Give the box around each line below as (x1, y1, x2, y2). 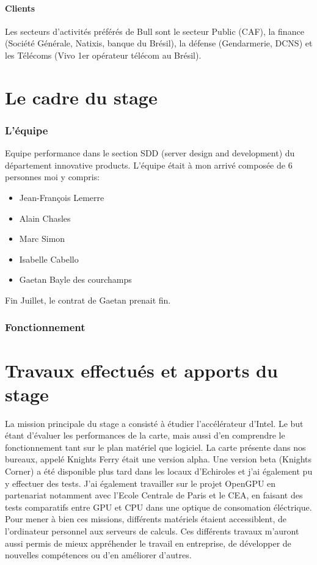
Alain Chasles (19, 211, 71, 224)
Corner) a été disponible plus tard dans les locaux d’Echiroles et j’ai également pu (5, 465, 313, 478)
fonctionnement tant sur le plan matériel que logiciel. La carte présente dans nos (5, 440, 306, 453)
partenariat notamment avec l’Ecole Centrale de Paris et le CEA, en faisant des (5, 489, 303, 501)
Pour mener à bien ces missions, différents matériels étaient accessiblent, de (5, 512, 286, 525)
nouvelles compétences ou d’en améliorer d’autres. (5, 549, 192, 561)
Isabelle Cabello (19, 252, 79, 265)
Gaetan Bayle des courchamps (19, 273, 132, 286)
